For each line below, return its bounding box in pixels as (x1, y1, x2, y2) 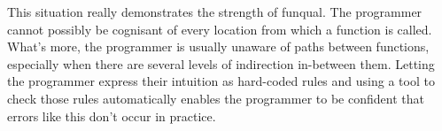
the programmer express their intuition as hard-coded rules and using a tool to (7, 72, 435, 90)
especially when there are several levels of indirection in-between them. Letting (7, 54, 435, 73)
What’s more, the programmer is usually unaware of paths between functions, (7, 37, 430, 56)
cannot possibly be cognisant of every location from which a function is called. (7, 19, 432, 38)
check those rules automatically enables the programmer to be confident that (7, 89, 424, 107)
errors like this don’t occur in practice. (7, 106, 216, 125)
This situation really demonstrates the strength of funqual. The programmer (7, 3, 423, 20)
